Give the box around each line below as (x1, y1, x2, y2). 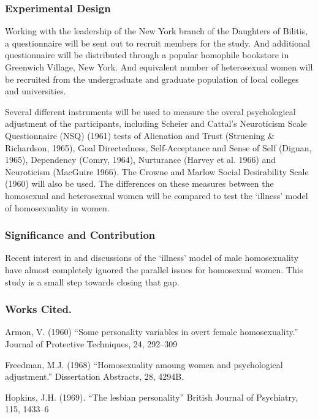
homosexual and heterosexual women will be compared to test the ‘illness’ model (5, 189, 308, 202)
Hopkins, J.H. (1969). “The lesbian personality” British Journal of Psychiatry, (5, 390, 298, 403)
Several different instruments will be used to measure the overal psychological (5, 105, 296, 118)
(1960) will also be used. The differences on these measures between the (5, 177, 274, 190)
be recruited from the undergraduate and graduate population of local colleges (5, 72, 299, 85)
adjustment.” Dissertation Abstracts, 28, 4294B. (5, 370, 184, 383)
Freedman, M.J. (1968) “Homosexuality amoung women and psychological (5, 358, 283, 371)
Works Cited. (5, 301, 72, 317)
